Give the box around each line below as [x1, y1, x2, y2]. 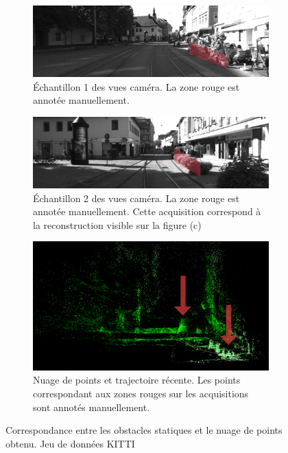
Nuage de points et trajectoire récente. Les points [33, 373, 241, 387]
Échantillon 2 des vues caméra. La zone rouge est [33, 190, 240, 205]
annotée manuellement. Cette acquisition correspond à [33, 204, 261, 219]
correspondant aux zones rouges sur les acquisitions [33, 386, 249, 401]
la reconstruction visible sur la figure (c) [33, 217, 202, 232]
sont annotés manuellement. [33, 399, 150, 414]
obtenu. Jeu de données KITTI [5, 436, 135, 450]
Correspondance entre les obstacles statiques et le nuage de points [5, 423, 283, 437]
